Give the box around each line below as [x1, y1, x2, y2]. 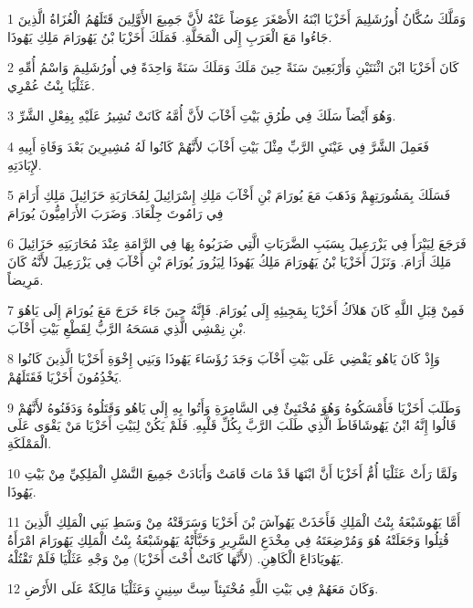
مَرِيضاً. [7, 269, 44, 288]
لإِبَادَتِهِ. [7, 154, 42, 173]
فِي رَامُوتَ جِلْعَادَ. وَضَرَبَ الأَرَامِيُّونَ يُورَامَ [7, 203, 224, 222]
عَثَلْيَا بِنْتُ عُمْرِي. [7, 75, 95, 94]
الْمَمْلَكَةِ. [7, 433, 52, 452]
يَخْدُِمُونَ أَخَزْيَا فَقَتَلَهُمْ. [7, 366, 122, 385]
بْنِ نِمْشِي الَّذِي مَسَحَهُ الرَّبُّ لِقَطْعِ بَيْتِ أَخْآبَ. [7, 318, 247, 337]
